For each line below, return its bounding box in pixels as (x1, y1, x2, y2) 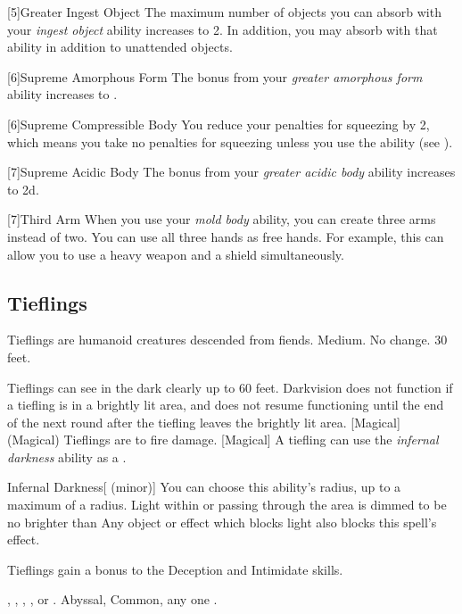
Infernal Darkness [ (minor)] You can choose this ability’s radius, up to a (7, 477, 401, 496)
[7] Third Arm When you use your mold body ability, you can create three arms (7, 210, 436, 228)
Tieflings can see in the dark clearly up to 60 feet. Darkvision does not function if (7, 378, 453, 396)
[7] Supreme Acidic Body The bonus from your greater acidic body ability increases (7, 162, 456, 181)
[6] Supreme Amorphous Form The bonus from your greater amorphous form (7, 67, 423, 86)
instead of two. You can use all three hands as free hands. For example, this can (7, 227, 444, 245)
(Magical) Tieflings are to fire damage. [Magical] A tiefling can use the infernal (7, 430, 439, 449)
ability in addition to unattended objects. (7, 37, 233, 56)
